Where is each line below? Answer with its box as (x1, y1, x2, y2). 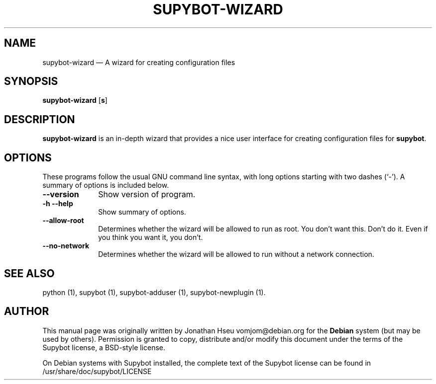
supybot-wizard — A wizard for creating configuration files (42, 58, 235, 67)
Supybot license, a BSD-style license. (42, 343, 166, 352)
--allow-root (42, 216, 84, 225)
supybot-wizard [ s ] (42, 96, 108, 105)
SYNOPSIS (4, 75, 58, 88)
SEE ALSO (4, 267, 55, 280)
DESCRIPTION (4, 113, 75, 126)
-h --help (42, 199, 73, 208)
